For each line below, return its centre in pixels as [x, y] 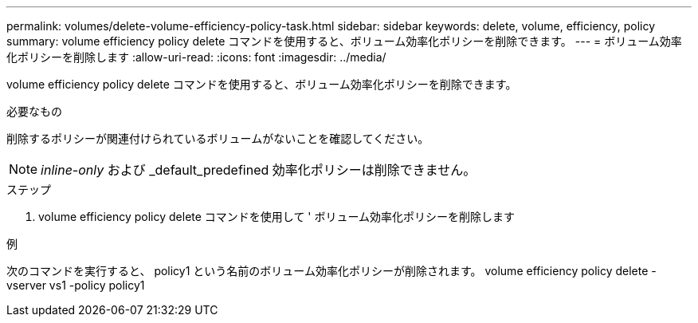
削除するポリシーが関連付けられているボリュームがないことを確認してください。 [218, 138]
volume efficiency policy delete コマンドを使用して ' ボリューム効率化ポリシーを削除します [277, 217]
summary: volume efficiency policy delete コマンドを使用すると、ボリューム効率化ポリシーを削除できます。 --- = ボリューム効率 [344, 41]
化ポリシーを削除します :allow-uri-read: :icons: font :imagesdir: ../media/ [196, 57]
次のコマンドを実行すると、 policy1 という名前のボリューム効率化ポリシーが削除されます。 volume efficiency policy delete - [331, 271]
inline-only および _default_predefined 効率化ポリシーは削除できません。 [259, 170]
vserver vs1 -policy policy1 [76, 285]
